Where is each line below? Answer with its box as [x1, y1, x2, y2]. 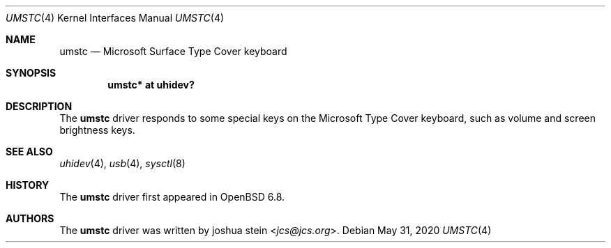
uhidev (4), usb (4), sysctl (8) [59, 157, 186, 169]
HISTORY [6, 179, 50, 191]
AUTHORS [6, 212, 54, 224]
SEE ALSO [6, 146, 53, 157]
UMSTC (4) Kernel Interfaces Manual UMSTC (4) [6, 12, 225, 24]
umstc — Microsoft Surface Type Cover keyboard [59, 45, 287, 57]
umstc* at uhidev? [107, 79, 195, 91]
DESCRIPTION [6, 100, 73, 112]
